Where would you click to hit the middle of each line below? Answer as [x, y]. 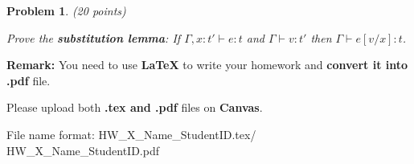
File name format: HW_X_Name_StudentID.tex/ [131, 134]
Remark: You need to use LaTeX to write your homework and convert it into [207, 65]
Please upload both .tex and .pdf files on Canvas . [135, 107]
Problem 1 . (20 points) [66, 10]
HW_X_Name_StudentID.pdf [83, 150]
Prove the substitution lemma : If [94, 37]
